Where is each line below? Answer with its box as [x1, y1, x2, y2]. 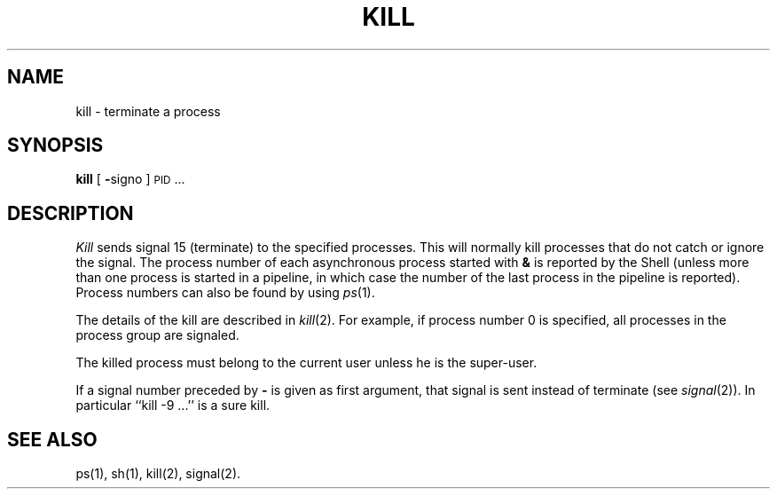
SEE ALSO [7, 428, 98, 451]
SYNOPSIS [7, 134, 104, 157]
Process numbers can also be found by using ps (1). [75, 285, 375, 301]
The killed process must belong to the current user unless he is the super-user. [75, 355, 538, 371]
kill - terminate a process [75, 103, 221, 119]
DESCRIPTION [7, 201, 134, 224]
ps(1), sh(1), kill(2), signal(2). [75, 466, 241, 482]
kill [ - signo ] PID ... [75, 171, 185, 187]
